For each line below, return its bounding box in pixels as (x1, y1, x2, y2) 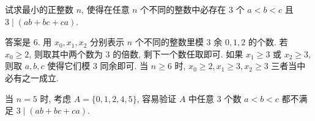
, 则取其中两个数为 (29, 47, 103, 60)
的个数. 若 (248, 35, 288, 48)
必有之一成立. (5, 71, 59, 84)
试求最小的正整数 (5, 3, 73, 15)
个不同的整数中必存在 (140, 3, 226, 15)
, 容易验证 (136, 92, 177, 105)
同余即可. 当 (100, 59, 149, 72)
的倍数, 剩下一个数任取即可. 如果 (113, 47, 243, 60)
